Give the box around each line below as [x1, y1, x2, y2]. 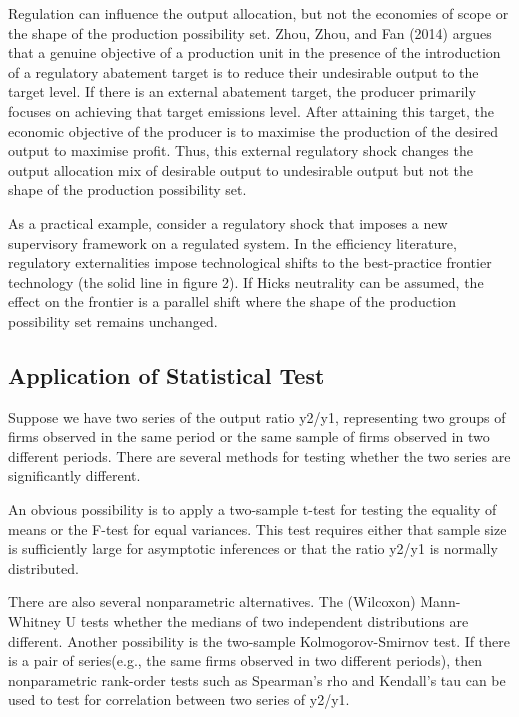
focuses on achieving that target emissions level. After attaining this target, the [8, 100, 494, 121]
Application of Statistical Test [8, 359, 325, 390]
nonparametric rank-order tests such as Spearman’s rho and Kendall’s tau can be [8, 669, 506, 690]
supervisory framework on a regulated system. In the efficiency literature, [8, 232, 457, 253]
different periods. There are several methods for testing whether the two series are [8, 445, 511, 466]
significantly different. [8, 465, 141, 486]
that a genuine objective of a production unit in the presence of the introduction [8, 42, 501, 63]
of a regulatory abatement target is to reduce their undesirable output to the [8, 61, 479, 82]
